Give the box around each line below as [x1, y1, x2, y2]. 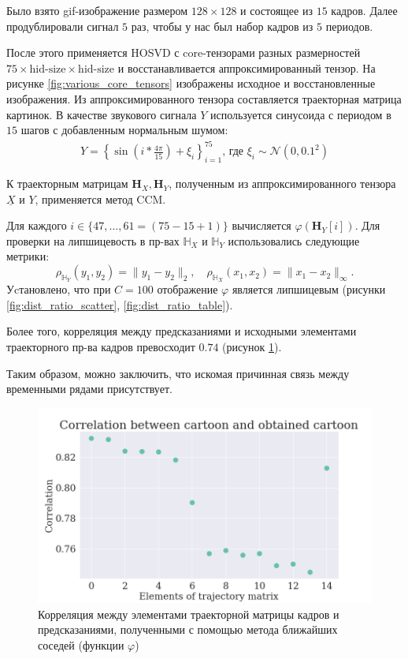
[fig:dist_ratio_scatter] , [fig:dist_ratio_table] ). [6, 296, 233, 313]
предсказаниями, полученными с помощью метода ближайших [38, 621, 338, 638]
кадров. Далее [331, 2, 398, 18]
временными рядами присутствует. [6, 380, 172, 397]
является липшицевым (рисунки [232, 281, 386, 298]
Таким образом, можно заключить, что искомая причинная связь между [6, 365, 350, 381]
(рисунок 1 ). [222, 339, 282, 355]
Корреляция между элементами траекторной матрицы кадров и [38, 605, 339, 622]
